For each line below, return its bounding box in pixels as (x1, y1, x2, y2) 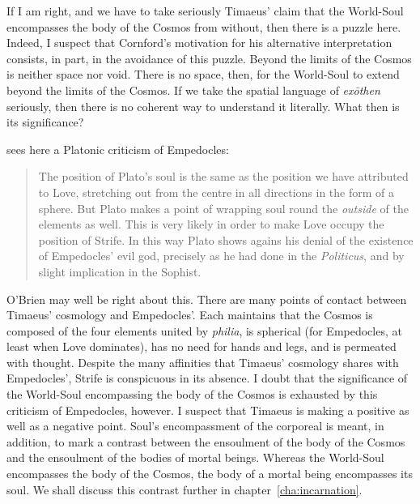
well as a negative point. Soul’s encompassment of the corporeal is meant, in (6, 417, 384, 434)
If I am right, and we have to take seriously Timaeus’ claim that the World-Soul (6, 2, 404, 19)
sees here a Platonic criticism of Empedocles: (6, 140, 229, 157)
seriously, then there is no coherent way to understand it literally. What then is (6, 97, 400, 114)
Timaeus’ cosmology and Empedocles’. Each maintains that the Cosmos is (6, 306, 373, 323)
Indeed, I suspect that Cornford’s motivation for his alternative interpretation (6, 34, 392, 51)
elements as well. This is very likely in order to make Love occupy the (38, 216, 384, 233)
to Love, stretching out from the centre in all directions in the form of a (38, 183, 394, 200)
